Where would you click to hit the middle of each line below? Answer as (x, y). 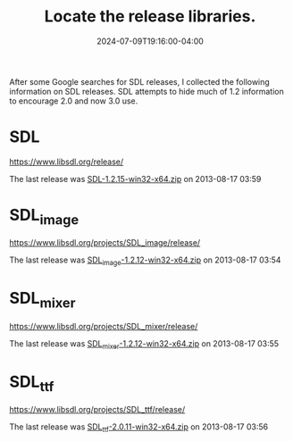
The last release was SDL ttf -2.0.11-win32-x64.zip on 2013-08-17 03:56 (139, 428)
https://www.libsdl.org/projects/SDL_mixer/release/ (104, 326)
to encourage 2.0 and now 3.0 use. (74, 101)
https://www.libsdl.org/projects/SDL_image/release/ (105, 243)
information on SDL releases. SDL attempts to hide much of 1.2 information (146, 91)
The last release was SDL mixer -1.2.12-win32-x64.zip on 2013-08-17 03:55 (144, 344)
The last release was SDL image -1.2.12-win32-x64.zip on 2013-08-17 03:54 (145, 261)
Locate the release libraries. (150, 17)
